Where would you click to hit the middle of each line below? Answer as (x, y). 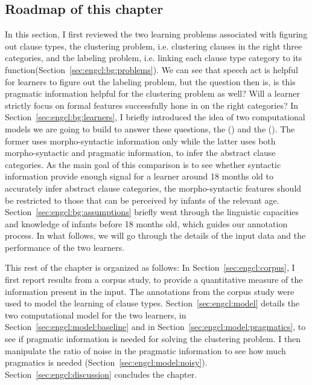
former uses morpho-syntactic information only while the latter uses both (140, 141)
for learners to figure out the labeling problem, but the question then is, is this (150, 81)
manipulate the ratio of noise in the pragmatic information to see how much (145, 350)
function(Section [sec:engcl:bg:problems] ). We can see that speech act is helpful (151, 69)
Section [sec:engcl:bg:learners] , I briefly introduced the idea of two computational (155, 117)
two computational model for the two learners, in (96, 315)
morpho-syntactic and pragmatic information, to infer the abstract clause (140, 153)
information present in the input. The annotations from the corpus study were (150, 291)
